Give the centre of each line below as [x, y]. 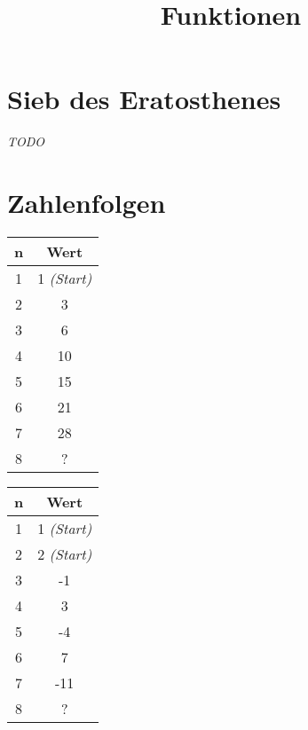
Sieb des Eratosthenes [144, 99]
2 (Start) [65, 554]
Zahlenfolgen [87, 203]
